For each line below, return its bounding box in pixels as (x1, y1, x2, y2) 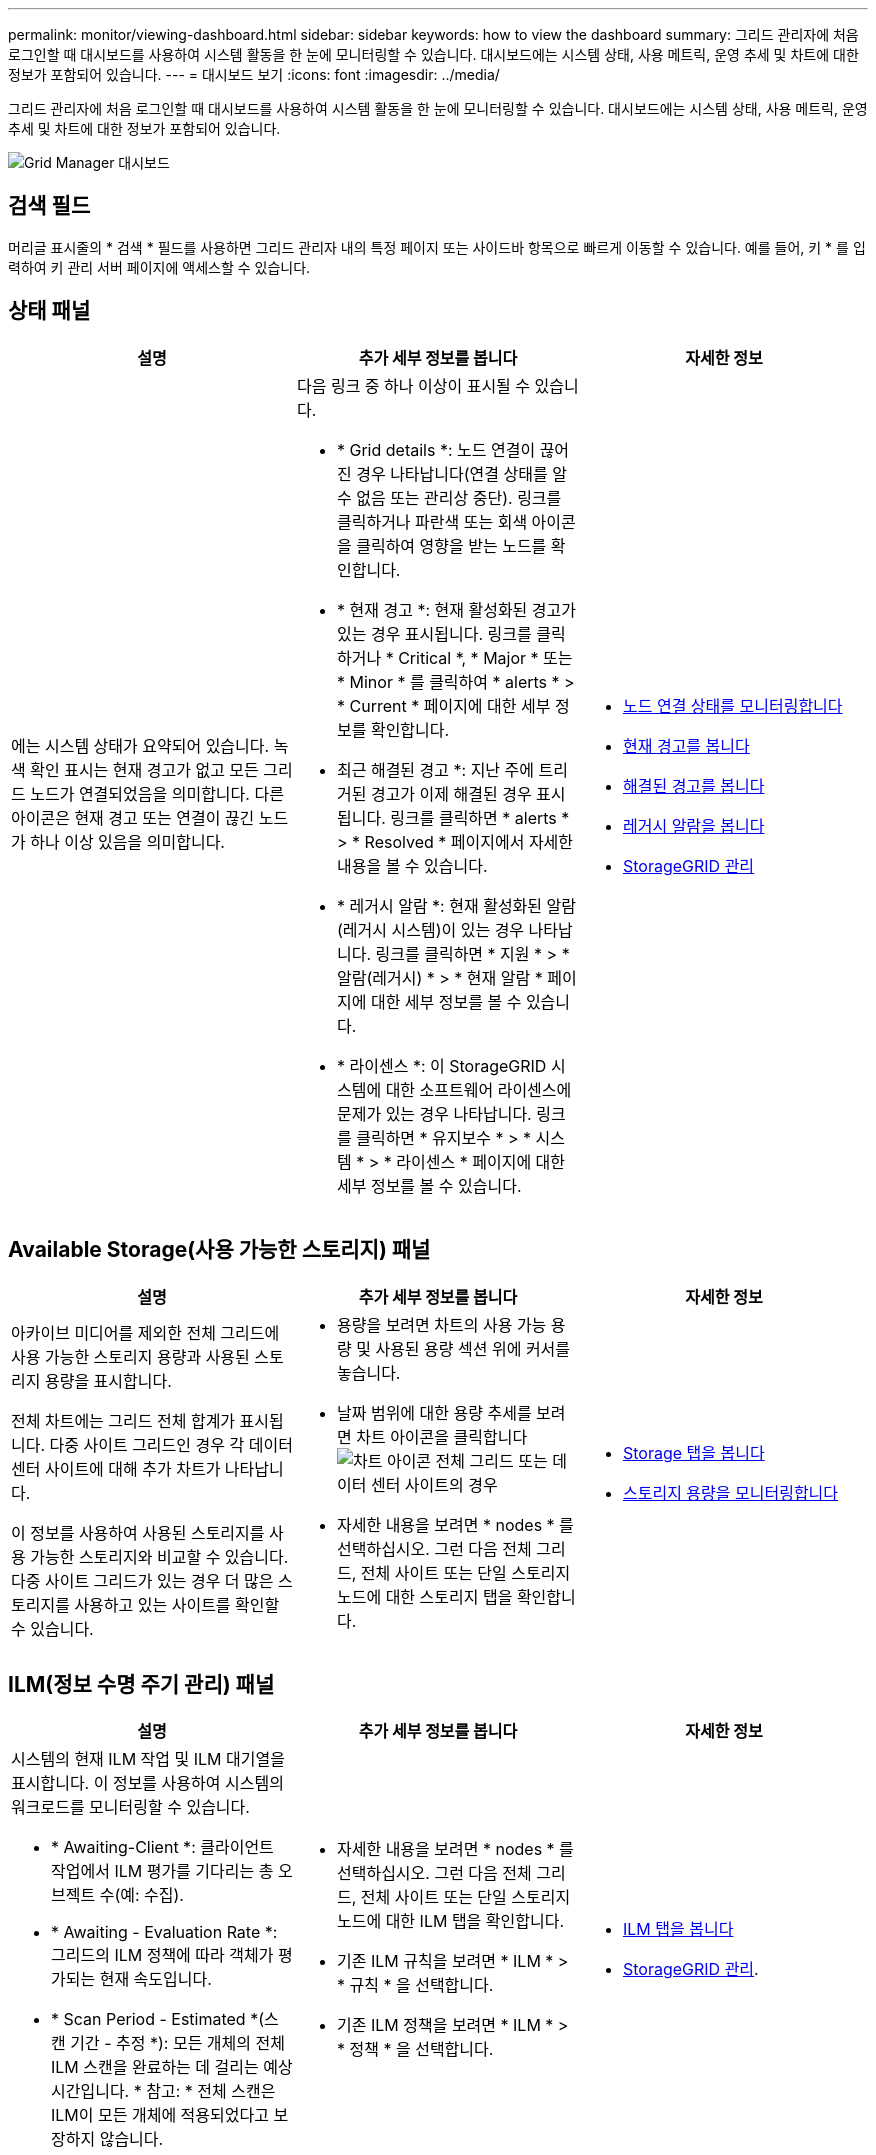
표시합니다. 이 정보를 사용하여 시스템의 (11, 1773, 284, 1794)
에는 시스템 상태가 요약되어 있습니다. (11, 735, 270, 756)
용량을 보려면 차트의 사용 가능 (336, 1314, 547, 1335)
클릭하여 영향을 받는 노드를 (356, 535, 547, 556)
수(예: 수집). (99, 1885, 184, 1906)
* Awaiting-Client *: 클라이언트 (51, 1837, 274, 1858)
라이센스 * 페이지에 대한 (396, 1151, 566, 1172)
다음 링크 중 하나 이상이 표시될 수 (296, 375, 531, 396)
